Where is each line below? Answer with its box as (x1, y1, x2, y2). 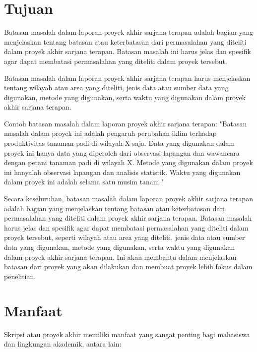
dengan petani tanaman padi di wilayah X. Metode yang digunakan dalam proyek (4, 157, 253, 168)
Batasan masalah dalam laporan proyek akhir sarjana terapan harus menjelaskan (4, 72, 251, 83)
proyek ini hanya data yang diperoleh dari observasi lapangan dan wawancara (4, 147, 240, 158)
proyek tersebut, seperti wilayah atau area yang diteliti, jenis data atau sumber (4, 232, 245, 242)
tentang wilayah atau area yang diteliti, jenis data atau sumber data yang (4, 82, 229, 93)
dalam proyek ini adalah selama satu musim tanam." (4, 176, 164, 187)
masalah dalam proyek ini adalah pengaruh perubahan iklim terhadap (4, 128, 217, 138)
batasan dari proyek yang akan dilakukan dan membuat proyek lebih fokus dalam (4, 261, 253, 272)
